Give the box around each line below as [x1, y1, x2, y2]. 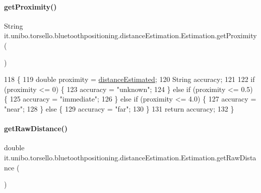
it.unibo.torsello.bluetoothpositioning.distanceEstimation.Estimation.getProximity [4, 30, 257, 41]
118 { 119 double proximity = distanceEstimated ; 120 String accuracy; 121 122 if [4, 74, 255, 84]
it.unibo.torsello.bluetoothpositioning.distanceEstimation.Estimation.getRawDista [4, 152, 256, 162]
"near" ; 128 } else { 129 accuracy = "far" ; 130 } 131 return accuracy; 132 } [4, 103, 234, 114]
